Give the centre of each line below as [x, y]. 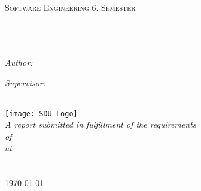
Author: [19, 62]
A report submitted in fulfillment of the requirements [100, 124]
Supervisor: [25, 82]
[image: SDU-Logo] [41, 113]
